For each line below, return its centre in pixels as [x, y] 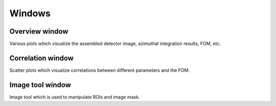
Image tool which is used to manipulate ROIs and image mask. [75, 97]
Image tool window [40, 85]
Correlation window [42, 58]
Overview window [39, 31]
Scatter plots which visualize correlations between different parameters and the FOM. [100, 70]
